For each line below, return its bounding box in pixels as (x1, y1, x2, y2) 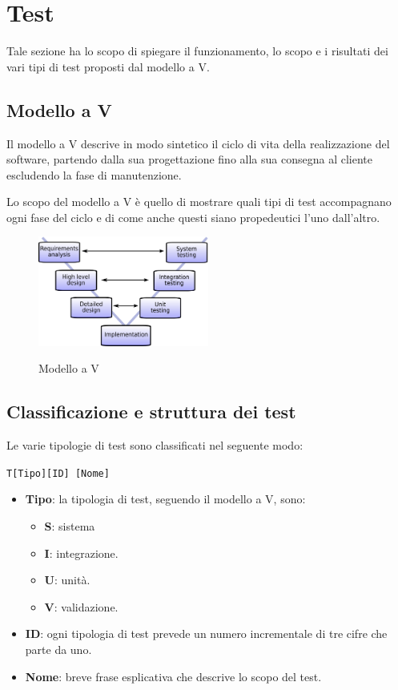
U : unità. (44, 571, 90, 588)
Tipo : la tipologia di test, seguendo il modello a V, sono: (25, 490, 306, 507)
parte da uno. (25, 640, 92, 657)
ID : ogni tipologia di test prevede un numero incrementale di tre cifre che (25, 625, 388, 642)
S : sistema (44, 517, 95, 534)
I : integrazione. (44, 544, 119, 561)
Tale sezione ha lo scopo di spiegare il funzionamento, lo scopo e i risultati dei (6, 42, 388, 59)
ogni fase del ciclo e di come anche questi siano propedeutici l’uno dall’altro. (6, 208, 380, 225)
